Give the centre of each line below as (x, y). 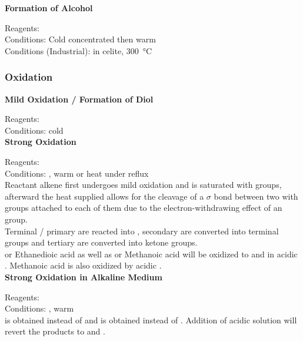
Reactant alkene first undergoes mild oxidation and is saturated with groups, (143, 185)
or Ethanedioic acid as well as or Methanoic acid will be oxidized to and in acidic (151, 254)
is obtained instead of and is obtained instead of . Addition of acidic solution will (151, 320)
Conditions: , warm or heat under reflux (77, 173)
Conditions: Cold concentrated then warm (80, 39)
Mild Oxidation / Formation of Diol (79, 99)
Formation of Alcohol (49, 8)
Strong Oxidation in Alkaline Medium (84, 277)
